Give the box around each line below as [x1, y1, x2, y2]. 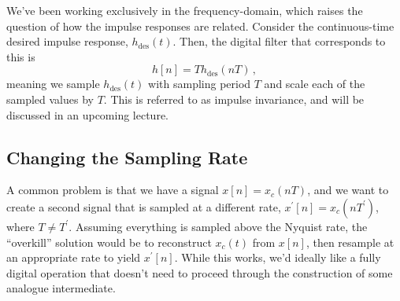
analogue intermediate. [6, 280, 116, 296]
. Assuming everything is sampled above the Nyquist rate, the [69, 218, 368, 234]
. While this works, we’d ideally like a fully [174, 249, 381, 266]
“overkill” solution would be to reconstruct [6, 233, 212, 250]
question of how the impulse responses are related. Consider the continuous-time [6, 17, 394, 34]
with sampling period [148, 75, 251, 92]
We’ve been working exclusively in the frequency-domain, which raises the [6, 2, 363, 18]
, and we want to [307, 182, 389, 198]
